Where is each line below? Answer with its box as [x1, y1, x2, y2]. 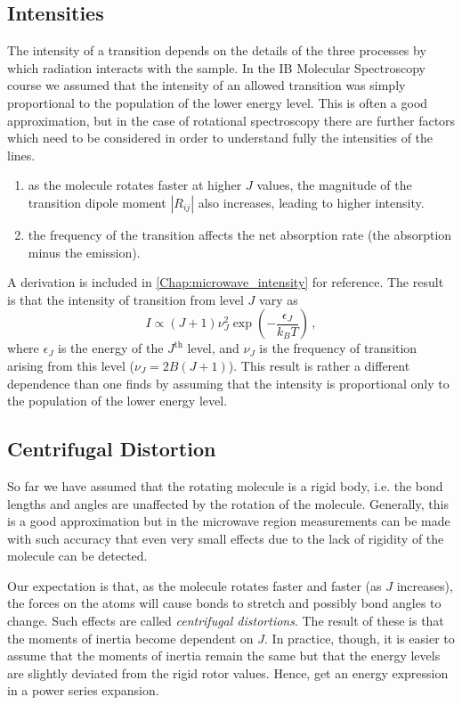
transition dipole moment [28, 193, 166, 211]
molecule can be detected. [7, 546, 148, 565]
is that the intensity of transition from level [7, 290, 244, 308]
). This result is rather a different [228, 356, 410, 374]
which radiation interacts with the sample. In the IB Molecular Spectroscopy [7, 58, 426, 77]
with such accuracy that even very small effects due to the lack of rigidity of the [7, 529, 444, 547]
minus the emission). [28, 242, 141, 261]
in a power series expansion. [7, 681, 159, 700]
